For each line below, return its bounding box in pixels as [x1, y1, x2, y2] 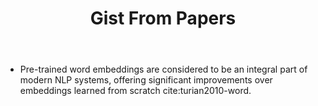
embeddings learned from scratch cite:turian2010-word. [19, 85, 252, 97]
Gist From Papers [89, 7, 237, 30]
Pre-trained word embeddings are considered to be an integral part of [19, 63, 308, 76]
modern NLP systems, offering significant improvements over [19, 74, 273, 86]
